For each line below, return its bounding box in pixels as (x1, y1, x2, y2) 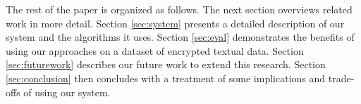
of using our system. (23, 84, 111, 99)
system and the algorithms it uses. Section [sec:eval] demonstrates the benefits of (6, 30, 355, 44)
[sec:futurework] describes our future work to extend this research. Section (6, 57, 326, 72)
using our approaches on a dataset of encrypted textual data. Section (6, 43, 304, 58)
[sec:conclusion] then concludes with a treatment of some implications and (6, 70, 326, 85)
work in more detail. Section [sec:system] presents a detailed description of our (6, 15, 345, 30)
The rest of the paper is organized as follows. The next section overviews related (6, 2, 353, 16)
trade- (328, 70, 355, 85)
